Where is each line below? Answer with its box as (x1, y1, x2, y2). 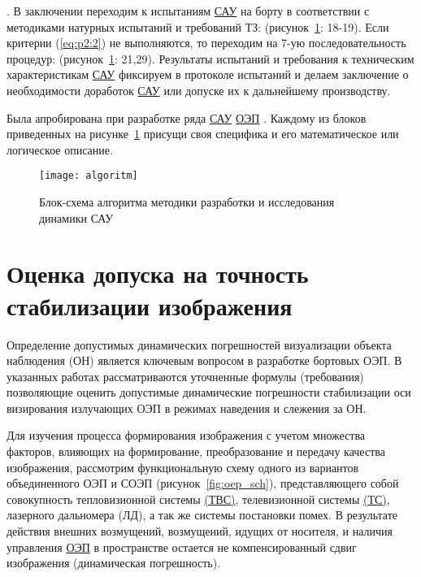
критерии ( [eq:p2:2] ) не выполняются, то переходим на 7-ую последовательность (7, 34, 406, 51)
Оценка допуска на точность (7, 257, 309, 290)
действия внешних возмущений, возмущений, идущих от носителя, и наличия (7, 523, 393, 540)
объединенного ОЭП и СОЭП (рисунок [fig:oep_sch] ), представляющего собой (7, 475, 399, 492)
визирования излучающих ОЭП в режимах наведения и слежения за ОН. (7, 399, 367, 416)
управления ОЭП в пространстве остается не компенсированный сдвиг (7, 538, 357, 555)
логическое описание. (7, 141, 113, 158)
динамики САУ (39, 209, 114, 226)
